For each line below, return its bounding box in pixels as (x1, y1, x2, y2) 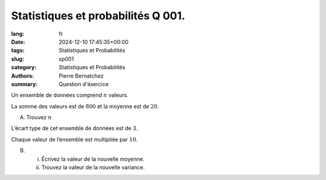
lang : (11, 30, 25, 37)
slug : (11, 55, 24, 63)
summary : (11, 80, 38, 87)
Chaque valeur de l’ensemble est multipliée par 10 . (11, 135, 138, 143)
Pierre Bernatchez (59, 72, 104, 79)
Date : (11, 38, 25, 45)
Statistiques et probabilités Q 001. (11, 9, 185, 22)
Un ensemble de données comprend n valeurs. (11, 92, 129, 99)
